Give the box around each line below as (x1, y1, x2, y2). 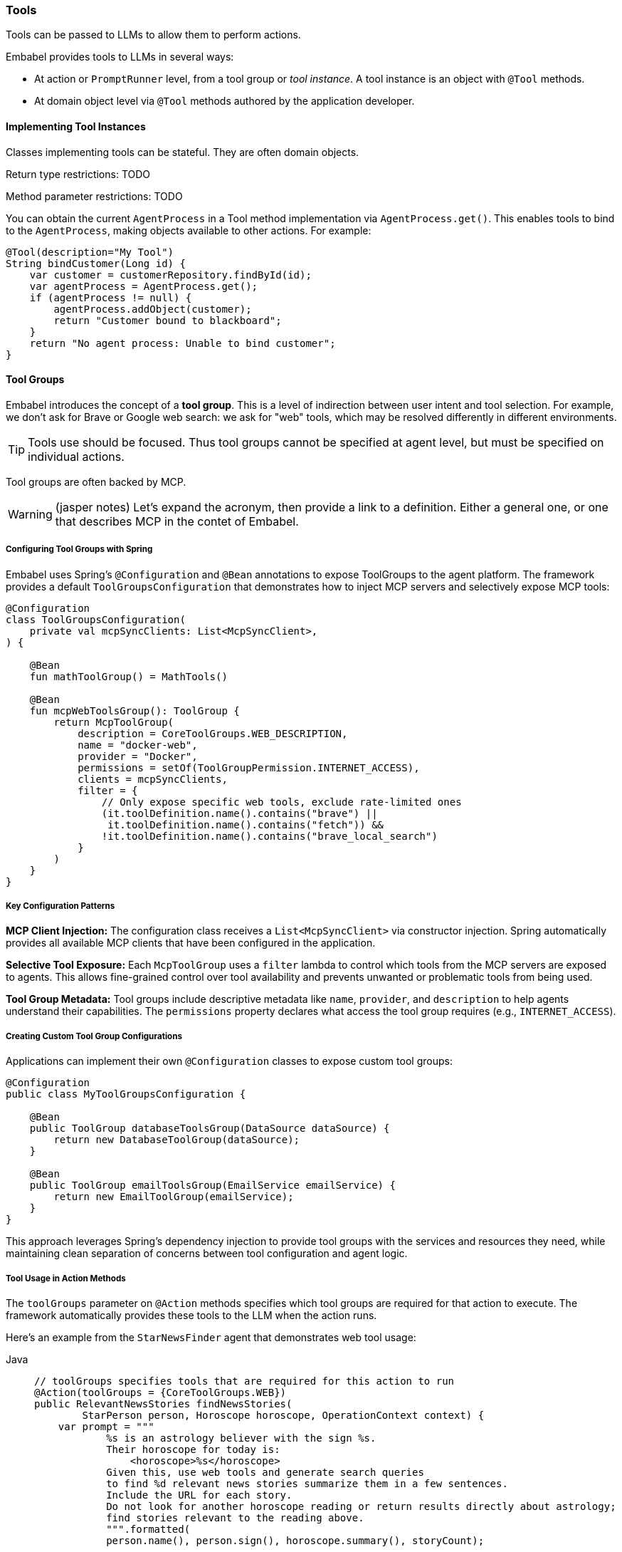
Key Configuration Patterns (6, 900, 115, 911)
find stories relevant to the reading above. (106, 1511, 364, 1524)
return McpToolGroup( (53, 716, 174, 728)
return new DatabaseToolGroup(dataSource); (53, 1134, 300, 1146)
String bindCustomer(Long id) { (6, 257, 186, 269)
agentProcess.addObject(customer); (53, 303, 252, 315)
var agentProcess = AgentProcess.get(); (29, 280, 258, 292)
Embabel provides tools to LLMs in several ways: (6, 51, 234, 63)
